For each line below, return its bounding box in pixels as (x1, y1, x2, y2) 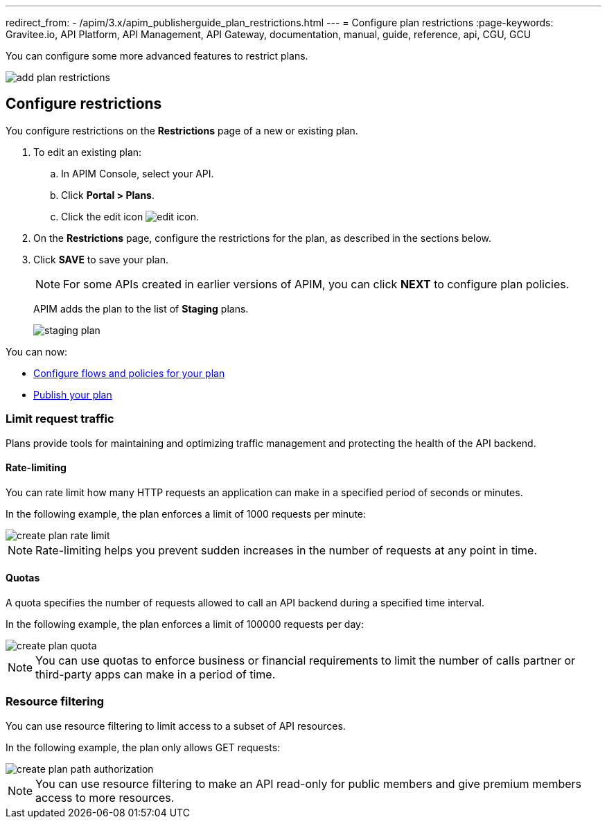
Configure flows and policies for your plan (33, 367, 225, 379)
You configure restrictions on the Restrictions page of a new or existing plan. (6, 124, 358, 137)
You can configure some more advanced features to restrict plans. (6, 50, 308, 62)
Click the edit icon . (61, 210, 199, 222)
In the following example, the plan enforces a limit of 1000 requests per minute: (6, 507, 367, 520)
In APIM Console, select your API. (61, 167, 214, 179)
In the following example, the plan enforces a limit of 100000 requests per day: (6, 618, 364, 631)
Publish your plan (33, 388, 112, 401)
